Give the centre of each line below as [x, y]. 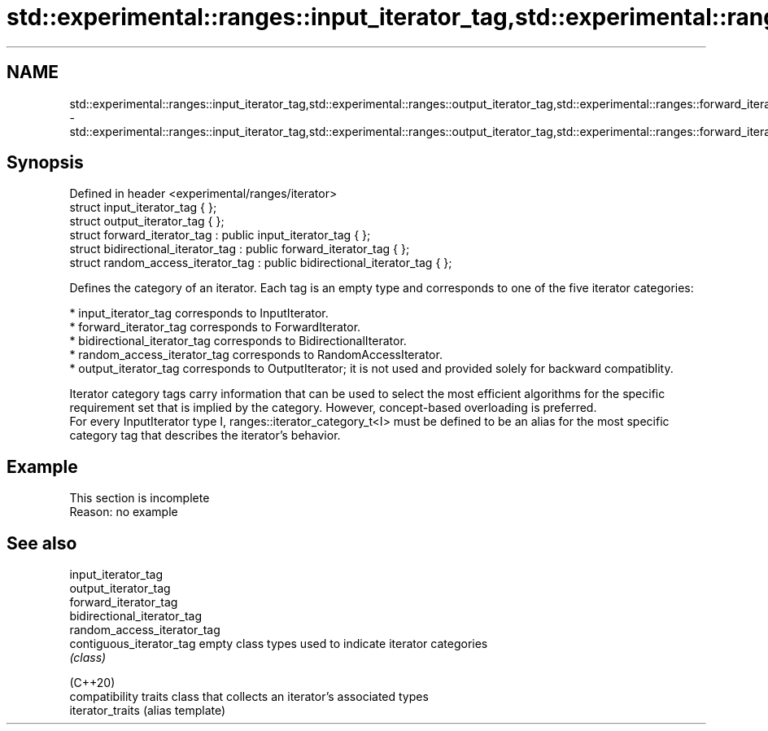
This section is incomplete [140, 498]
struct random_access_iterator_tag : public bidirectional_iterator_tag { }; [261, 263]
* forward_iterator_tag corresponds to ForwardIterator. [215, 327]
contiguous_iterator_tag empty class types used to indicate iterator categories [279, 644]
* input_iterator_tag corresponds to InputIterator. [199, 313]
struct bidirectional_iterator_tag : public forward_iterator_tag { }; [240, 249]
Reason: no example [124, 512]
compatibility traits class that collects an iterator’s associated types [249, 697]
